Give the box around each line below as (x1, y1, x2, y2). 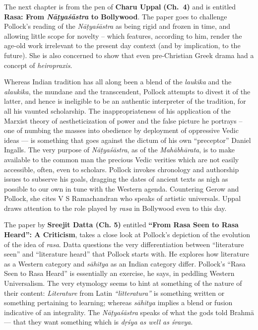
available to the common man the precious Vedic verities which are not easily (4, 154, 239, 164)
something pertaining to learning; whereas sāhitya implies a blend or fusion (4, 297, 233, 308)
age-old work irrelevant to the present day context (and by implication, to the (4, 40, 241, 51)
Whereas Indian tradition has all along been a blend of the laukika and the (4, 76, 232, 87)
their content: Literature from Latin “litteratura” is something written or (4, 287, 225, 298)
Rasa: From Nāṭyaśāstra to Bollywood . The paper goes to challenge (4, 11, 227, 21)
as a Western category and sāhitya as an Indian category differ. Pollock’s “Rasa (4, 258, 246, 268)
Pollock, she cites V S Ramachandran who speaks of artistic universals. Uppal (4, 193, 241, 203)
